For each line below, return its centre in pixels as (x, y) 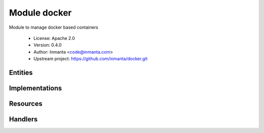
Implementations (35, 88)
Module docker (40, 13)
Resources (26, 104)
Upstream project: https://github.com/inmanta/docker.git (90, 59)
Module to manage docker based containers (54, 27)
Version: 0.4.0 (48, 45)
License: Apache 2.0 (54, 38)
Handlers (23, 119)
